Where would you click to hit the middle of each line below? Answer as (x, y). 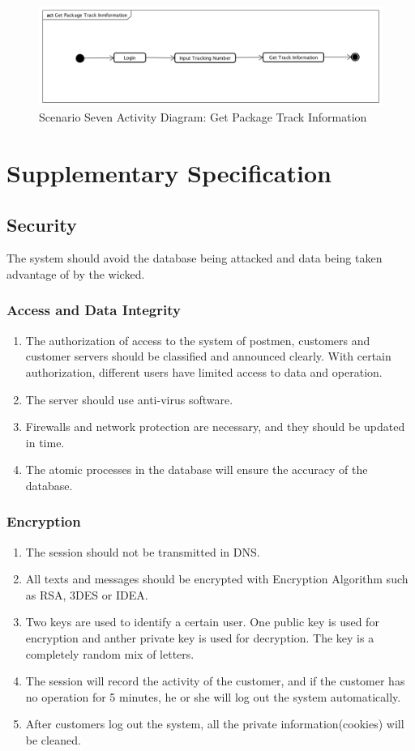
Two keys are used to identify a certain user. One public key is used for (202, 622)
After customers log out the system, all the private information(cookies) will (215, 724)
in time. (45, 442)
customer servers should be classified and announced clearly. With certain (208, 356)
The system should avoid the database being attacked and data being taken (195, 258)
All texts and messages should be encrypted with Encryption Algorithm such (217, 579)
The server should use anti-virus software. (129, 399)
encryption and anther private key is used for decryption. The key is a (200, 638)
